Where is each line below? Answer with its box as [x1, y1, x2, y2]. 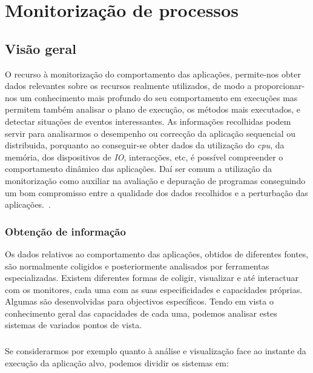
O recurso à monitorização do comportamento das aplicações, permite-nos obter [5, 67, 301, 80]
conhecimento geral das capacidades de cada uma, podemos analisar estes [5, 306, 277, 319]
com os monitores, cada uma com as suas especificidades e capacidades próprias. [5, 283, 303, 295]
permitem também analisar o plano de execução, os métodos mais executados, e [5, 103, 301, 116]
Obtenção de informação [5, 223, 126, 239]
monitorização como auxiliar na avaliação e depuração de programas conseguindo [5, 174, 306, 187]
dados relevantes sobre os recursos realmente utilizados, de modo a [5, 79, 252, 92]
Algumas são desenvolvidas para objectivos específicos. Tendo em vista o [5, 295, 274, 308]
